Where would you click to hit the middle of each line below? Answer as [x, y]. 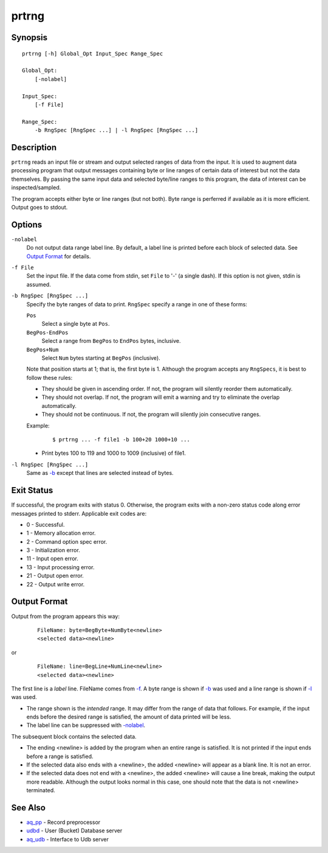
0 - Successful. [46, 524]
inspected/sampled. [36, 188]
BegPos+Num [43, 349]
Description [34, 147]
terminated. [41, 790]
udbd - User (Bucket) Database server [74, 830]
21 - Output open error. [55, 576]
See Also [28, 808]
